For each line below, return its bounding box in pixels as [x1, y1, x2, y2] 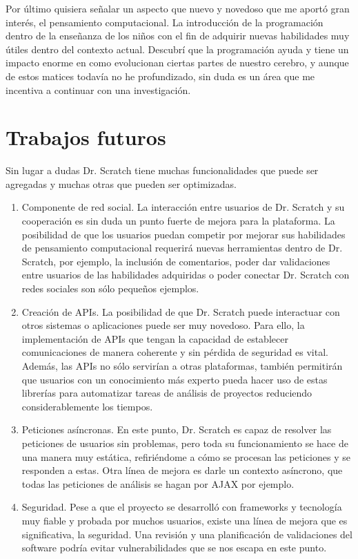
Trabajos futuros [6, 123, 166, 151]
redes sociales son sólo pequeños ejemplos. [21, 281, 199, 296]
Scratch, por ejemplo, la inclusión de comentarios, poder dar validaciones [21, 254, 330, 268]
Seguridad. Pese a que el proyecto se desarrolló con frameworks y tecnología [21, 500, 342, 514]
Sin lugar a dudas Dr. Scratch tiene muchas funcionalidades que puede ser [6, 163, 319, 178]
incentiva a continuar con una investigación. [6, 82, 191, 97]
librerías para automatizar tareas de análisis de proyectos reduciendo [21, 386, 312, 400]
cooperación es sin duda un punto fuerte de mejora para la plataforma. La [21, 214, 335, 228]
